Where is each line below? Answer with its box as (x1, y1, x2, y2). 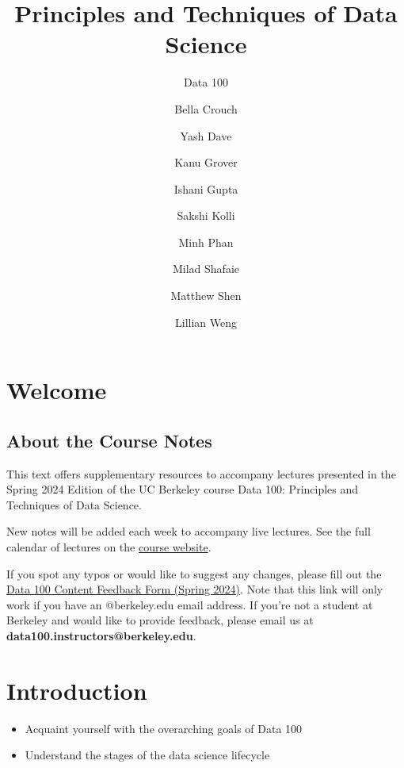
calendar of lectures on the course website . (6, 539, 212, 555)
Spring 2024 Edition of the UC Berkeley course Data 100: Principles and (6, 481, 359, 497)
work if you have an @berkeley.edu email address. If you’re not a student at (6, 596, 373, 612)
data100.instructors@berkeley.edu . (6, 627, 196, 643)
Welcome (6, 374, 107, 406)
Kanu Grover (174, 154, 238, 171)
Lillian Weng (175, 313, 237, 330)
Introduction (6, 674, 147, 706)
